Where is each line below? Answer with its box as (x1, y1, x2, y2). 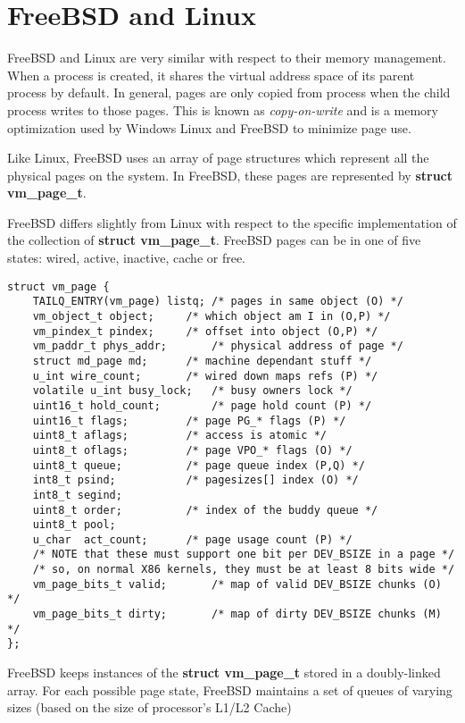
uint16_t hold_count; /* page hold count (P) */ (32, 399, 372, 412)
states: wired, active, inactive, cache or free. (7, 248, 246, 267)
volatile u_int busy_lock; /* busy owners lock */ (32, 384, 353, 398)
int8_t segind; (32, 488, 122, 501)
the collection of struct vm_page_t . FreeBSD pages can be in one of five (7, 231, 421, 249)
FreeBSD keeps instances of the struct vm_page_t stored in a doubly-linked (7, 663, 441, 682)
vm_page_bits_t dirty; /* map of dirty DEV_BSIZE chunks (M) (32, 608, 442, 621)
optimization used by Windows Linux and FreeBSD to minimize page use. (7, 118, 411, 137)
